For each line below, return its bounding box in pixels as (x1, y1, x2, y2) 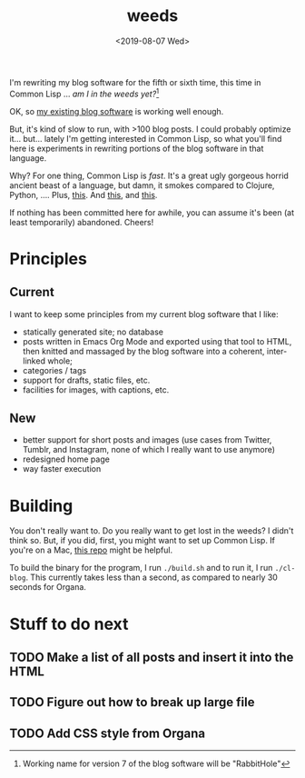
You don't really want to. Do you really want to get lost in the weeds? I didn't (9, 525, 294, 536)
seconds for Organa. (9, 582, 86, 593)
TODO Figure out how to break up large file (9, 694, 255, 710)
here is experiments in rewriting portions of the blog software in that (9, 143, 264, 154)
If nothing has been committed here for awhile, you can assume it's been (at (9, 206, 295, 218)
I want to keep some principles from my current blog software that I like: (9, 308, 279, 319)
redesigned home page (22, 454, 111, 464)
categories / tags (22, 364, 87, 375)
